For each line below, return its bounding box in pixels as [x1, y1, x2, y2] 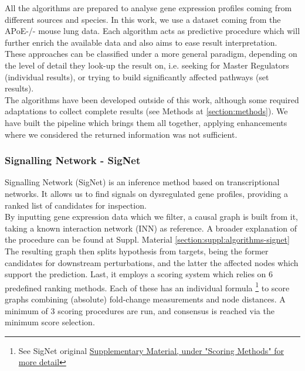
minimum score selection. [5, 316, 95, 328]
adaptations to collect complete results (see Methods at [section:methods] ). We [5, 105, 288, 117]
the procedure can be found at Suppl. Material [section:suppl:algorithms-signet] [5, 233, 290, 246]
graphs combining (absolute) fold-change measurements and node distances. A [5, 292, 286, 305]
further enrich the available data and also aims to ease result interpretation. [5, 36, 277, 48]
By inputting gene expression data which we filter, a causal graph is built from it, [5, 210, 299, 223]
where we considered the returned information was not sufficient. [5, 128, 238, 140]
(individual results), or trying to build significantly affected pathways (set [5, 70, 269, 83]
